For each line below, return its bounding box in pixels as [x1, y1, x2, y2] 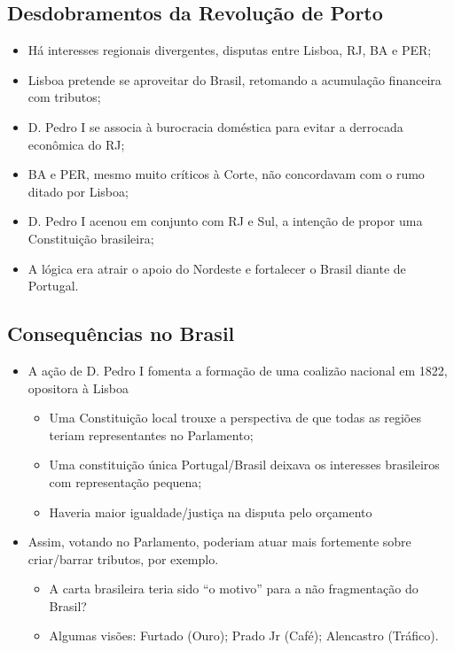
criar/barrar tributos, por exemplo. [27, 549, 219, 568]
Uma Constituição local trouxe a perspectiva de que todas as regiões [49, 408, 421, 427]
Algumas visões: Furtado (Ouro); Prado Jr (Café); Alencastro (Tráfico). [49, 626, 439, 645]
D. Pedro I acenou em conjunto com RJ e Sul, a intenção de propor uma [27, 212, 423, 230]
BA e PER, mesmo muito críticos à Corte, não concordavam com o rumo [27, 165, 425, 183]
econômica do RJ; [27, 135, 125, 153]
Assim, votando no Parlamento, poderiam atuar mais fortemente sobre [27, 532, 411, 551]
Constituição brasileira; [27, 229, 154, 247]
